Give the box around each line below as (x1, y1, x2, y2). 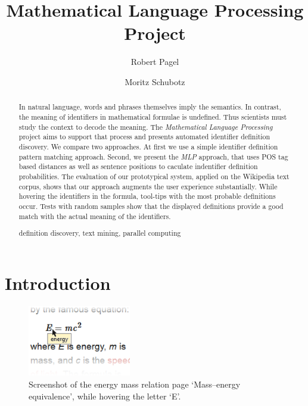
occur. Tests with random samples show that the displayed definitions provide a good (18, 201, 284, 211)
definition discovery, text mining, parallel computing (18, 228, 181, 238)
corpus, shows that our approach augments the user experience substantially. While (18, 181, 278, 191)
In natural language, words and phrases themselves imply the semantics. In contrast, (18, 102, 281, 112)
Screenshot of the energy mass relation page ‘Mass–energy (29, 377, 241, 390)
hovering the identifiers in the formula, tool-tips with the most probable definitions (18, 191, 276, 201)
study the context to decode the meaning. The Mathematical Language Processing (18, 121, 273, 132)
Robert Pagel (130, 55, 179, 68)
